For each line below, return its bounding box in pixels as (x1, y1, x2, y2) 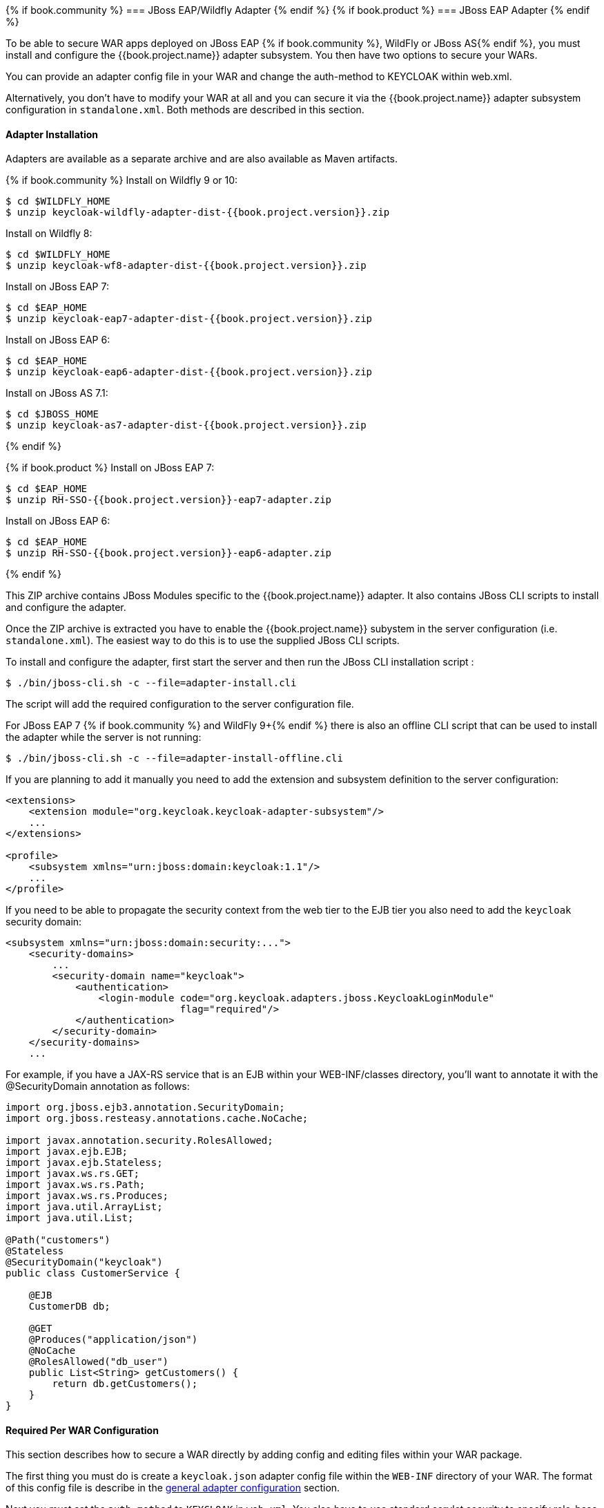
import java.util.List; (6, 1212, 134, 1224)
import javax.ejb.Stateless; (6, 1157, 163, 1169)
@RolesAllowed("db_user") (28, 1356, 169, 1368)
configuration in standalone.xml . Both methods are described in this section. (6, 104, 364, 115)
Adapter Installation (6, 128, 99, 140)
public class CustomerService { (6, 1267, 180, 1279)
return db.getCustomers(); (52, 1378, 198, 1390)
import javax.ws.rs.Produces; (6, 1190, 169, 1202)
